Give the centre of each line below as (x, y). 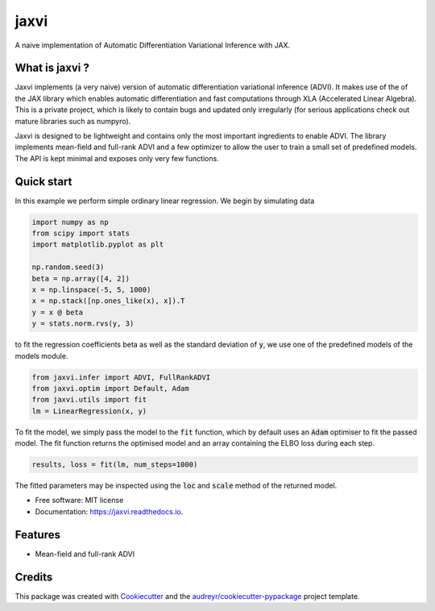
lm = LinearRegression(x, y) (89, 411)
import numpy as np (70, 222)
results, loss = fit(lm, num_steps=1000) (115, 465)
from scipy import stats (81, 233)
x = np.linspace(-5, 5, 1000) (91, 290)
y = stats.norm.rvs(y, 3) (83, 324)
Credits (34, 577)
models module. (41, 355)
